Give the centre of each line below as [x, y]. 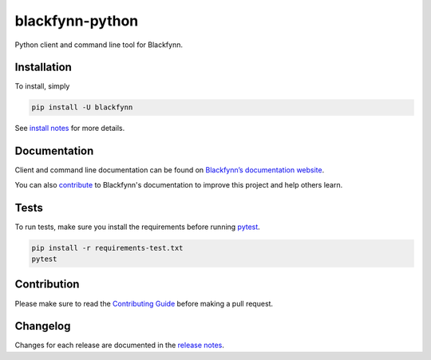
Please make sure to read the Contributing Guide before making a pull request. [144, 303]
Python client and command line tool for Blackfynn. [99, 45]
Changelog [43, 326]
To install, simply [42, 86]
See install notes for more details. [70, 129]
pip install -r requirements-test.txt [107, 248]
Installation [43, 67]
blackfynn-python [77, 21]
